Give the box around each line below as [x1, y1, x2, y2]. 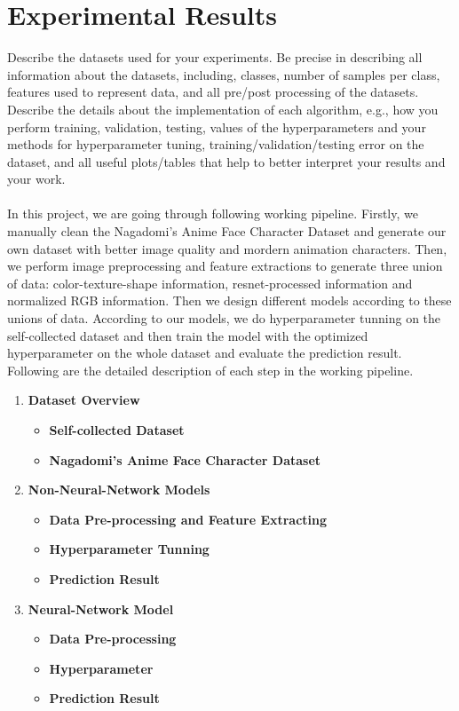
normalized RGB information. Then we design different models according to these [7, 291, 452, 310]
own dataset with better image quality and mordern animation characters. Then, [7, 239, 447, 257]
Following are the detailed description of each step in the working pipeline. [7, 360, 414, 379]
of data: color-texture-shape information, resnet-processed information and [7, 273, 413, 292]
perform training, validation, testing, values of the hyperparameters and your [7, 117, 426, 136]
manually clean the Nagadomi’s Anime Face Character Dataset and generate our [7, 222, 447, 241]
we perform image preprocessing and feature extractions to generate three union [7, 257, 443, 275]
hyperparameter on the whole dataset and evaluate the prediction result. [7, 344, 402, 362]
